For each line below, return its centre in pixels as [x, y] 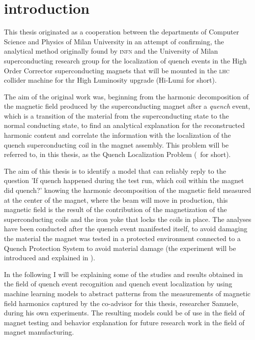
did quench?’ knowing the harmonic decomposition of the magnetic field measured [128, 190]
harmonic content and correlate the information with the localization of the [117, 135]
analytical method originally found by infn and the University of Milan [111, 51]
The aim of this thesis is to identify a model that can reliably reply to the [115, 170]
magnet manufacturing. [39, 332]
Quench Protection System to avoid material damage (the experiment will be [120, 248]
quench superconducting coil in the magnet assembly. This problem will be [116, 144]
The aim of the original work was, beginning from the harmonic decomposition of [127, 96]
